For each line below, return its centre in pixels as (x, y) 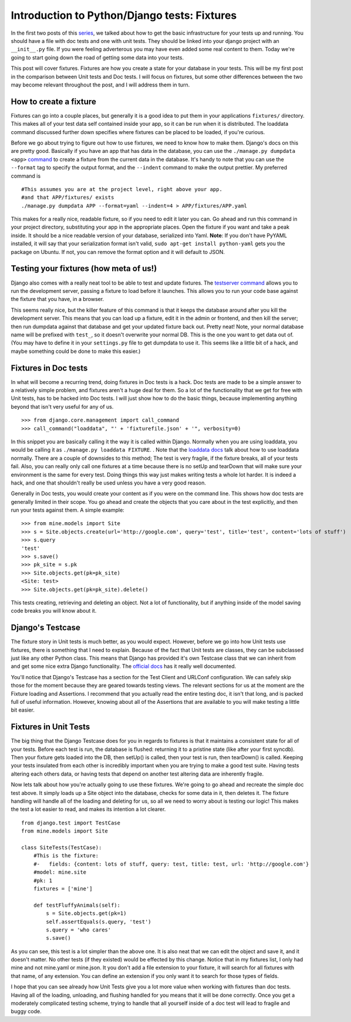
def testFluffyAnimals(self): (77, 905)
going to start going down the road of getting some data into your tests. (97, 57)
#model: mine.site (60, 872)
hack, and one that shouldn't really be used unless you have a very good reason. (109, 483)
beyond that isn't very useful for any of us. (62, 406)
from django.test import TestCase (71, 823)
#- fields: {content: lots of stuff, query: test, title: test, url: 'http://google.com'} (171, 864)
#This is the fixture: (66, 856)
